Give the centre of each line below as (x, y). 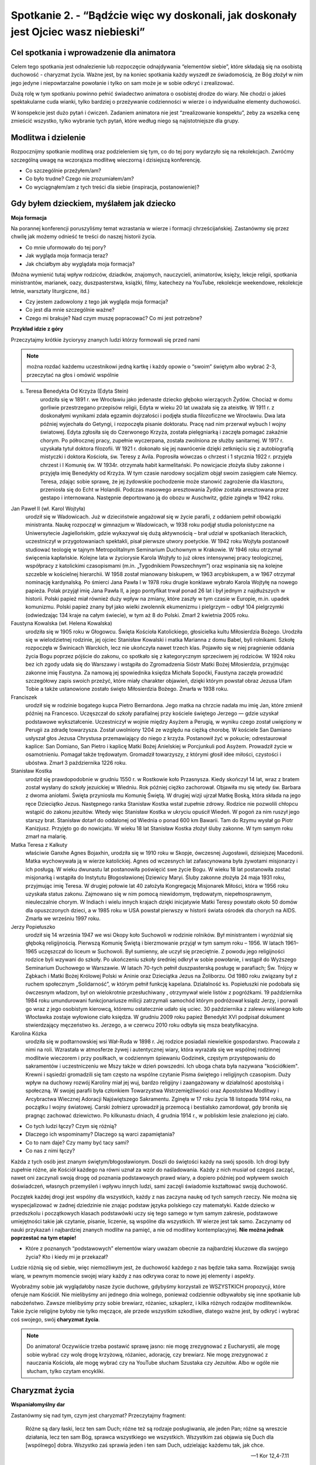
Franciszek (24, 697)
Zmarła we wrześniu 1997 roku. (63, 919)
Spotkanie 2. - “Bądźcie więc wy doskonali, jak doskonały (154, 15)
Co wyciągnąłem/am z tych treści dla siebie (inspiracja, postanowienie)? (112, 187)
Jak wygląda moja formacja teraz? (67, 255)
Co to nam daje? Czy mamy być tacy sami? (77, 1142)
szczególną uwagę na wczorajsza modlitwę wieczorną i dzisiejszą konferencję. (106, 160)
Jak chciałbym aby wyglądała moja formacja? (80, 264)
